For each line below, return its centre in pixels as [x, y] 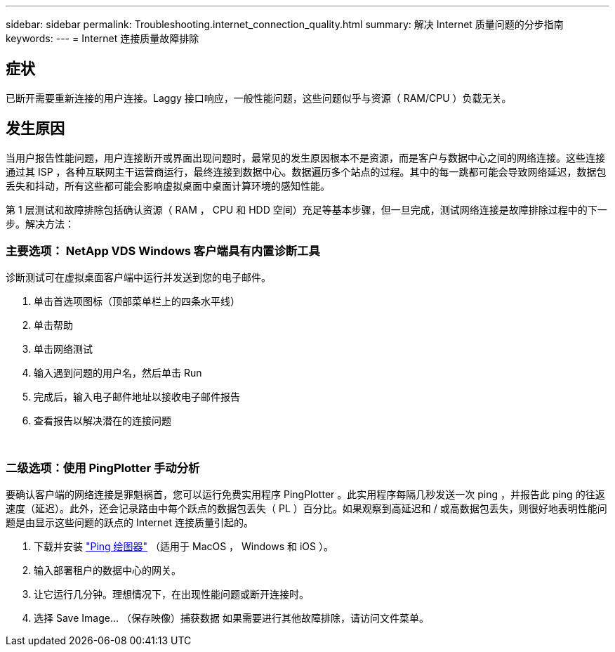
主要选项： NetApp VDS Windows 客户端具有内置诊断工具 [163, 251]
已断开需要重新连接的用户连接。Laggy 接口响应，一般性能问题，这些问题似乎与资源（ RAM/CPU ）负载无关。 [259, 98]
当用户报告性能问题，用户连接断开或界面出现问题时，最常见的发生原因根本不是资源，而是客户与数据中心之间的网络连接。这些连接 [305, 157]
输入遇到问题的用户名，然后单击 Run [118, 373]
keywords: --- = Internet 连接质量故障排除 [102, 38]
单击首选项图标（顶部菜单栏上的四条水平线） [137, 301]
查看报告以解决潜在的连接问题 [102, 421]
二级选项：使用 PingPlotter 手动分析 [103, 468]
